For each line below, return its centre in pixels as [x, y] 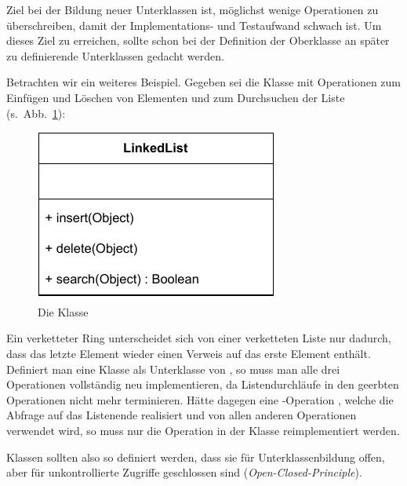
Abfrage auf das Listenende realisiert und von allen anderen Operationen [182, 415]
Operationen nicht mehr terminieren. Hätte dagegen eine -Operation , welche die [200, 399]
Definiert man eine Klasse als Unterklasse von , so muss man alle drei [173, 369]
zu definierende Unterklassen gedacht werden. [115, 55]
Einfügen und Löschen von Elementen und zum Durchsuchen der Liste [176, 97]
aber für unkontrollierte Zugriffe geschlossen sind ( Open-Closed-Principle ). [184, 472]
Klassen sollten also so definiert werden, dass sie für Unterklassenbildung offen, [196, 457]
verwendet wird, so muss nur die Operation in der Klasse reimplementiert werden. [203, 430]
